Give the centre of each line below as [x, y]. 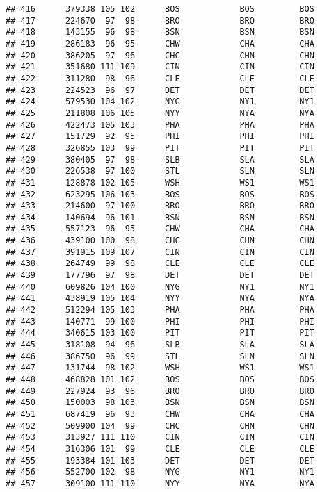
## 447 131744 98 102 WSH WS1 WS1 [160, 368]
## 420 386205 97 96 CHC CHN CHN [160, 55]
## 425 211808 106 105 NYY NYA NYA [160, 113]
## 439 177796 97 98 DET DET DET [160, 276]
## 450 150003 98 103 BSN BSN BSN [160, 403]
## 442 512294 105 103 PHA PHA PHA [160, 310]
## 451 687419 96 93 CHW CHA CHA [160, 414]
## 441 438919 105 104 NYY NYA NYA [160, 298]
